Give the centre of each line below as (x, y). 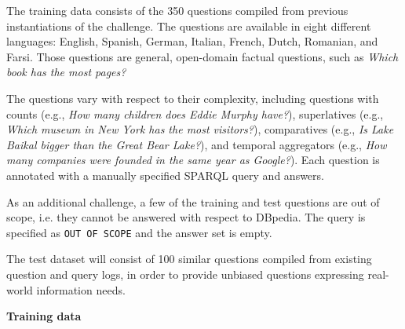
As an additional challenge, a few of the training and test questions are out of (193, 201)
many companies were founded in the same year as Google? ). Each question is (193, 160)
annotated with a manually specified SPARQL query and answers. (165, 175)
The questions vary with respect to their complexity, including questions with (193, 98)
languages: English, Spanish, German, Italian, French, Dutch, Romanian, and (192, 41)
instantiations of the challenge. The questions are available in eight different (189, 26)
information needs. (81, 289)
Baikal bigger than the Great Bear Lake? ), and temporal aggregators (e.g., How (197, 144)
